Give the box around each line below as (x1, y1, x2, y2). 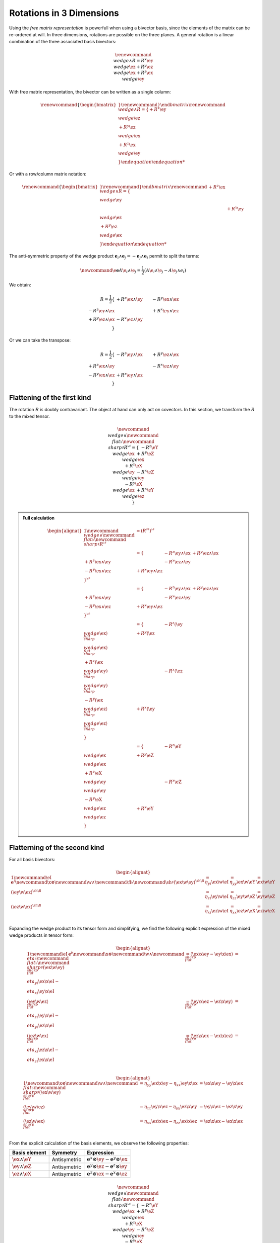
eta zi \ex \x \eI (27, 1057, 55, 1064)
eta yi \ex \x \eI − (27, 978, 59, 985)
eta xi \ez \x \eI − (27, 1047, 59, 1054)
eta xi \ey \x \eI (27, 988, 55, 995)
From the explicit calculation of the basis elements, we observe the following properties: (9, 1140, 189, 1146)
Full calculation (22, 515, 55, 521)
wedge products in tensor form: (9, 932, 74, 938)
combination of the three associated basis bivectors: (9, 39, 116, 45)
